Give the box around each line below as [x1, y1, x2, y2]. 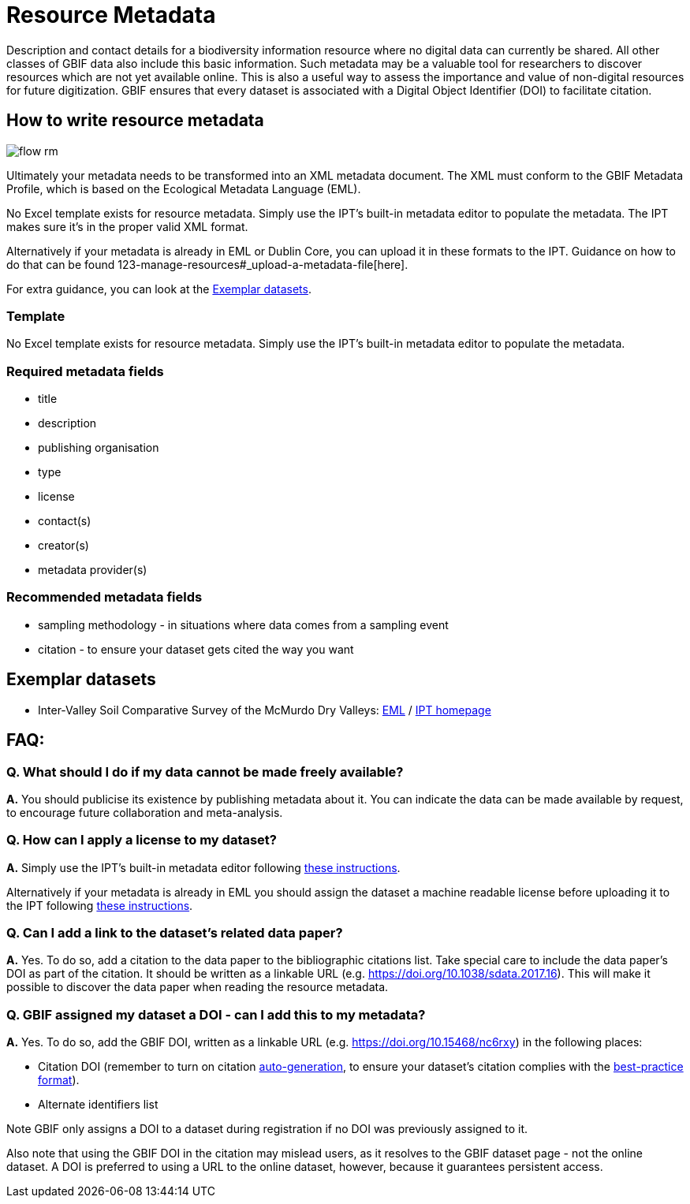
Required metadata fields [6, 363, 164, 379]
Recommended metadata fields [6, 589, 203, 606]
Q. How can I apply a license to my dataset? [6, 832, 278, 848]
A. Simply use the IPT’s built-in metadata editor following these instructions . [6, 860, 401, 874]
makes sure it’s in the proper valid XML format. [6, 219, 248, 233]
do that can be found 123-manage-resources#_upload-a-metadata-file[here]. [6, 257, 408, 271]
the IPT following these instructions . [6, 898, 193, 912]
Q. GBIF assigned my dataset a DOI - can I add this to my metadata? [6, 1006, 426, 1023]
